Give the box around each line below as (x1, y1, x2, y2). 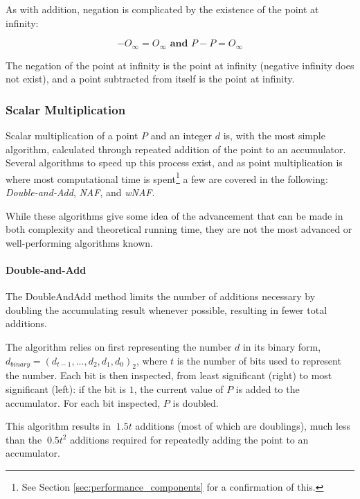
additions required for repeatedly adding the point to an (70, 432, 309, 446)
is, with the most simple (223, 128, 325, 143)
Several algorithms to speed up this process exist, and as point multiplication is (6, 155, 343, 170)
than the (6, 432, 42, 446)
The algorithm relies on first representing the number (6, 340, 232, 354)
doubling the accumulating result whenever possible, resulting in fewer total (6, 302, 327, 317)
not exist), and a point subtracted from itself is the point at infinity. (6, 71, 295, 86)
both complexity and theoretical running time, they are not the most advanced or (6, 222, 352, 236)
